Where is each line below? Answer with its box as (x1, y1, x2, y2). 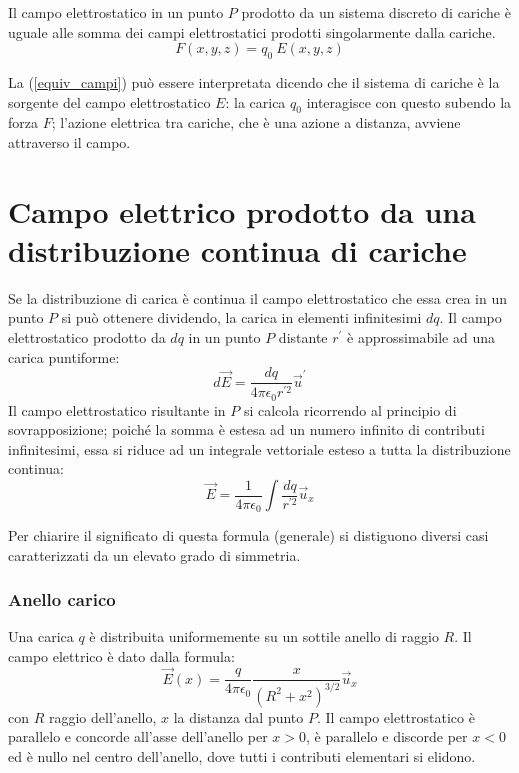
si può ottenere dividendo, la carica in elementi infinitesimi (61, 307, 422, 328)
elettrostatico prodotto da (8, 327, 166, 348)
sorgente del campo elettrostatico (8, 91, 211, 112)
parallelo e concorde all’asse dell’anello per (8, 726, 268, 747)
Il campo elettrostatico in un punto (8, 2, 224, 22)
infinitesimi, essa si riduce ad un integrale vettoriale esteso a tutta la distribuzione (8, 438, 511, 459)
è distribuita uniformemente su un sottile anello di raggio (89, 626, 439, 647)
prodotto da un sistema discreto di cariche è (241, 2, 511, 22)
